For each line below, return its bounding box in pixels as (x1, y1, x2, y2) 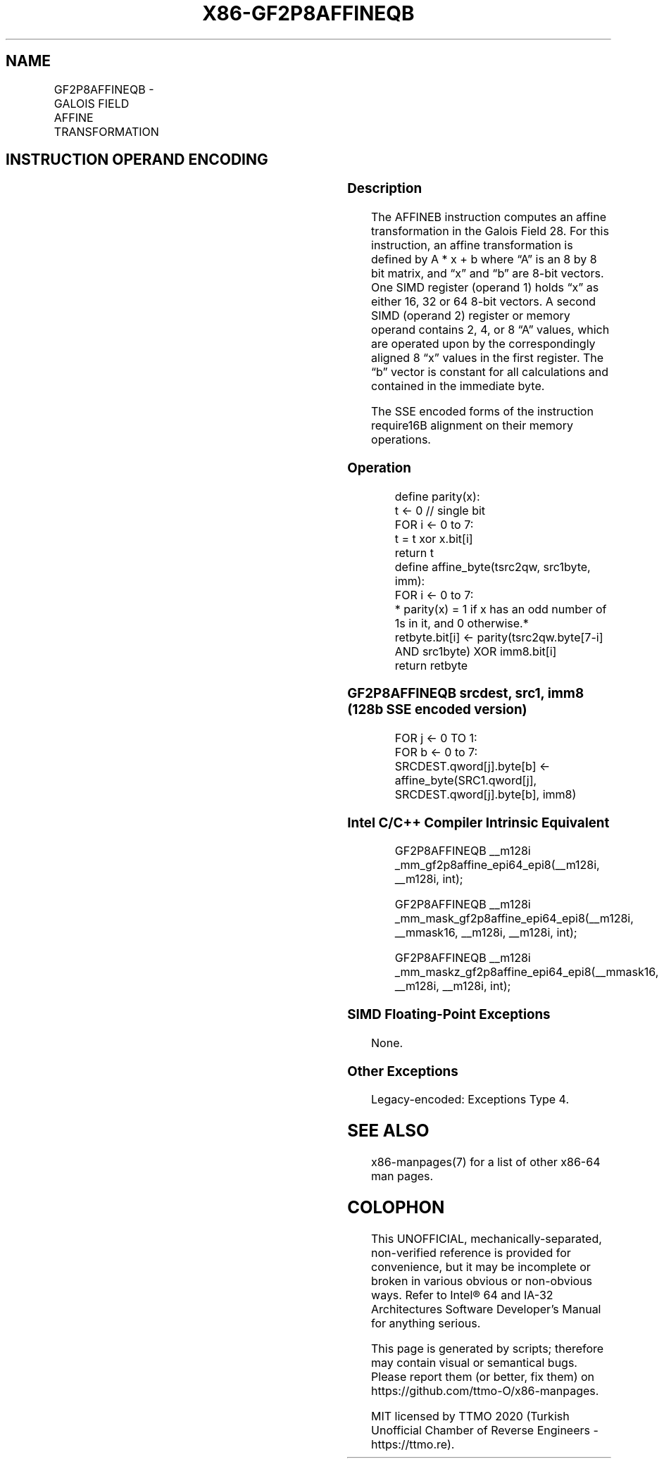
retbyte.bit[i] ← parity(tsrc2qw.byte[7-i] (394, 630, 603, 644)
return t (394, 545, 434, 560)
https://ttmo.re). (371, 1437, 455, 1451)
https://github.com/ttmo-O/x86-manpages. (371, 1383, 599, 1398)
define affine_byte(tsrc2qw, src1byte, (394, 559, 591, 574)
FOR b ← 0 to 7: (394, 745, 478, 760)
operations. (371, 432, 431, 447)
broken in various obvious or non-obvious (371, 1273, 593, 1288)
